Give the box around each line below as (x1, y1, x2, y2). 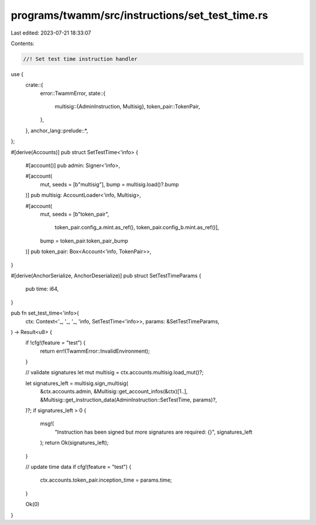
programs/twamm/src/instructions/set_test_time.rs (11, 9, 269, 22)
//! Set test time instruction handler (23, 56, 138, 62)
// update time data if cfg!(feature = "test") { (25, 463, 132, 470)
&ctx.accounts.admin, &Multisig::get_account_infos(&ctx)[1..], (40, 388, 188, 395)
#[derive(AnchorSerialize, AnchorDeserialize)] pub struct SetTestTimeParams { (11, 272, 201, 279)
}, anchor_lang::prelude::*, (25, 127, 88, 134)
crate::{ (25, 81, 43, 88)
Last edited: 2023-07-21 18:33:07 (11, 29, 91, 36)
